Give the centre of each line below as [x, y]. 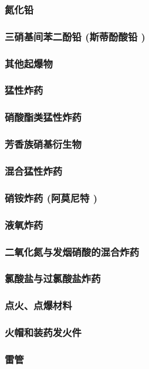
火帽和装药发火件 [43, 332]
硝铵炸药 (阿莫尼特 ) [51, 197]
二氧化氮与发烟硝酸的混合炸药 [72, 251]
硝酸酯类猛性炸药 [43, 117]
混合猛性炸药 [34, 170]
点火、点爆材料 [38, 305]
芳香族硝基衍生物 [43, 144]
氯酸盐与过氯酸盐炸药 [53, 278]
